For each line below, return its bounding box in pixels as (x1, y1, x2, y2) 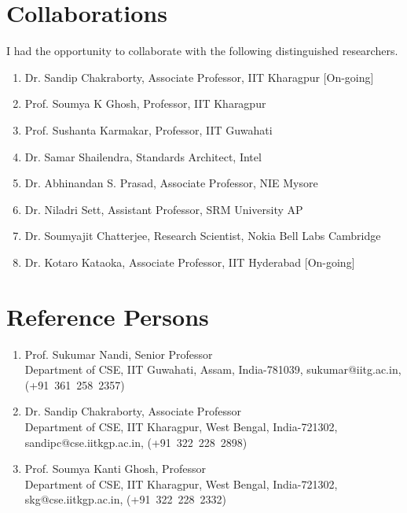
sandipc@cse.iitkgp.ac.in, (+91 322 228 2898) (24, 434, 247, 450)
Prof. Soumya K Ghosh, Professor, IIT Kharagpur (24, 95, 266, 112)
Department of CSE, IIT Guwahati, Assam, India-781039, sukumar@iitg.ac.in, (24, 361, 401, 378)
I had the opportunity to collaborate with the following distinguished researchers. (6, 42, 398, 59)
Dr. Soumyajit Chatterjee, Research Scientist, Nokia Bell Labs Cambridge (24, 227, 381, 244)
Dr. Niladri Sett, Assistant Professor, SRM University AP (24, 201, 303, 217)
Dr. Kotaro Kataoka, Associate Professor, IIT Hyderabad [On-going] (24, 253, 355, 270)
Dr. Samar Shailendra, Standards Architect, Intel (24, 148, 262, 164)
